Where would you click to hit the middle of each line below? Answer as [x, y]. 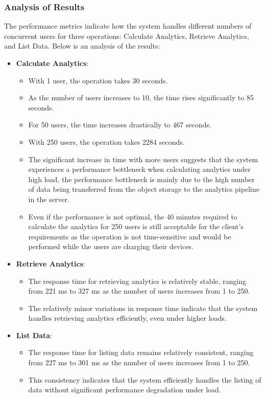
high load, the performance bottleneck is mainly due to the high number [141, 179]
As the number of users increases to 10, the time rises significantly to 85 [141, 97]
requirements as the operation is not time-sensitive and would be [130, 236]
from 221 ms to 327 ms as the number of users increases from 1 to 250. [139, 291]
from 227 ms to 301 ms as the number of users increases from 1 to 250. [139, 362]
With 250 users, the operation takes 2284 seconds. [106, 141]
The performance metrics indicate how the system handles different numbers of [128, 26]
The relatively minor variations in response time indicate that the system [143, 308]
